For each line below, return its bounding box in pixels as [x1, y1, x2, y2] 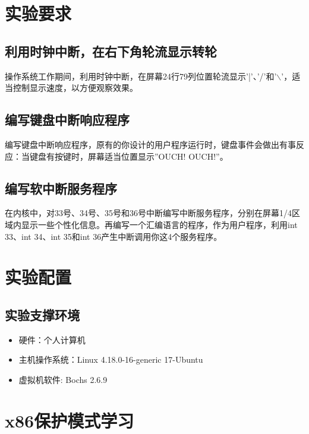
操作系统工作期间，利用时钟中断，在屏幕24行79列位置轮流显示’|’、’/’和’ [5, 69, 277, 82]
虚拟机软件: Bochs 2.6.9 [18, 373, 108, 385]
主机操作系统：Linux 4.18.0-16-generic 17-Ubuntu [18, 353, 203, 366]
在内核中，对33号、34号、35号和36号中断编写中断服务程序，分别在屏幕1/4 [5, 207, 292, 219]
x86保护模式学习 [5, 408, 134, 432]
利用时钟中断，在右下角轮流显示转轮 [5, 42, 217, 60]
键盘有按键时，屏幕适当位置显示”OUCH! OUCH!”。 [29, 150, 228, 162]
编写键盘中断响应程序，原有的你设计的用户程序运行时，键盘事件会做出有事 [5, 138, 296, 150]
